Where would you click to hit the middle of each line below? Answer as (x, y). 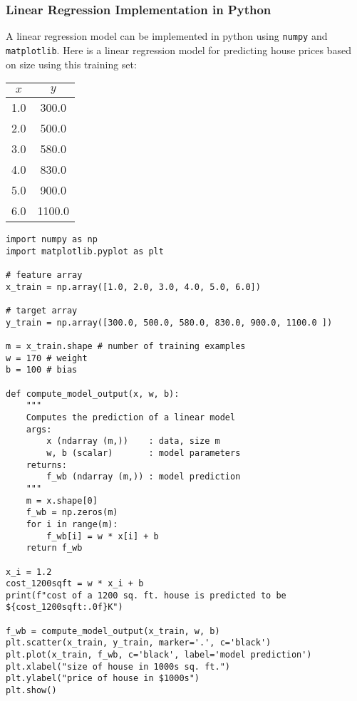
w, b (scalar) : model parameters (144, 453)
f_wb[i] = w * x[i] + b (103, 536)
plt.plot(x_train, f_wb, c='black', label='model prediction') (159, 655)
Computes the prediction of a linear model (131, 417)
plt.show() (31, 691)
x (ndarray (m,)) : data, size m (133, 441)
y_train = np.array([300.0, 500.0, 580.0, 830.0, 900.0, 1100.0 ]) (169, 322)
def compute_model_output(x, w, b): (93, 394)
